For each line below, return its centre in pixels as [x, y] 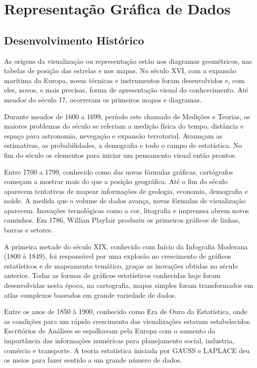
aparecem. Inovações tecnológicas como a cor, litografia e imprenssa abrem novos [127, 210]
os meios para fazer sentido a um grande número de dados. [93, 360]
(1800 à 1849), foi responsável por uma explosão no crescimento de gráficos [118, 256]
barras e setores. [29, 230]
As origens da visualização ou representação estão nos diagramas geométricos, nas [128, 61]
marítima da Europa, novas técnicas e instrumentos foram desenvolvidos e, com [125, 80]
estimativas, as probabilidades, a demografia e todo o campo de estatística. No [123, 145]
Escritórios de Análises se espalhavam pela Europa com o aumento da [110, 331]
